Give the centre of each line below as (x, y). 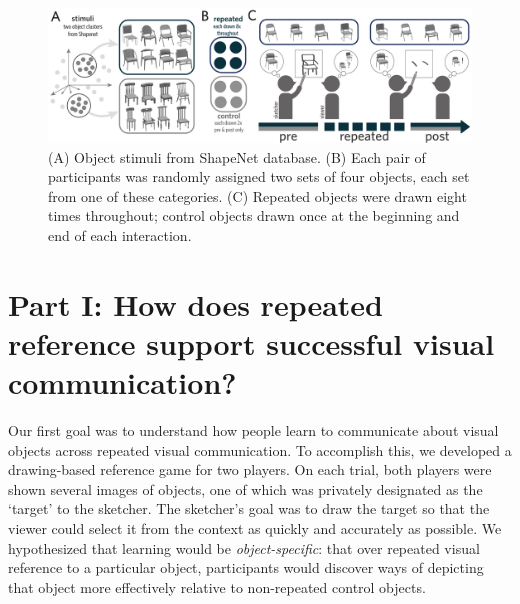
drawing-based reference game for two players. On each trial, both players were (250, 469)
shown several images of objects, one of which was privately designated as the (245, 488)
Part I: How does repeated (196, 303)
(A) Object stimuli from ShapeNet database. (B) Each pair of (237, 156)
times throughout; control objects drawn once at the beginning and (254, 215)
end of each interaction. (120, 234)
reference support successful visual (251, 342)
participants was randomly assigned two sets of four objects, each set (259, 176)
